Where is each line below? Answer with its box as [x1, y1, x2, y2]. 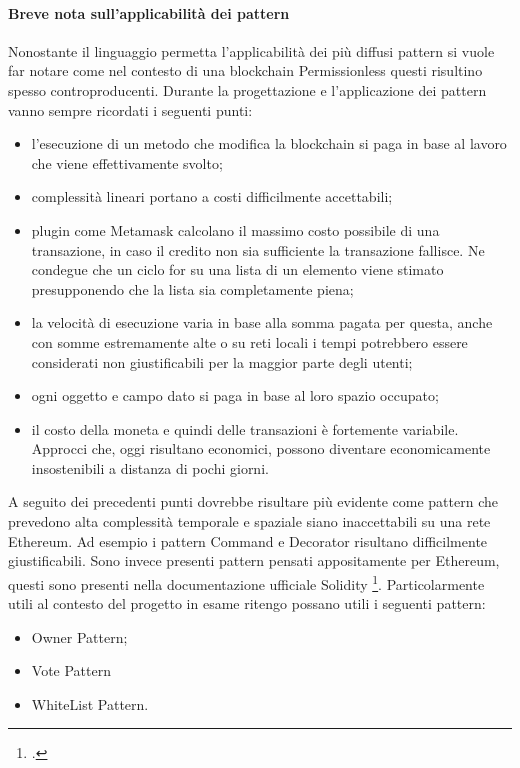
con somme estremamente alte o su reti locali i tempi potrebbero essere [31, 331, 468, 352]
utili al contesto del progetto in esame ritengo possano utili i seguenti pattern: [8, 593, 486, 614]
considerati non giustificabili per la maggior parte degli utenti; [31, 351, 413, 372]
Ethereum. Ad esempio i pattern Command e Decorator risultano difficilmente [8, 530, 488, 551]
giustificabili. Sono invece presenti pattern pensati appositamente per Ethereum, [8, 550, 500, 571]
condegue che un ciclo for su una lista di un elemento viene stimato [31, 259, 444, 280]
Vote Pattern [31, 660, 111, 681]
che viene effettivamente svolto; [31, 152, 223, 173]
